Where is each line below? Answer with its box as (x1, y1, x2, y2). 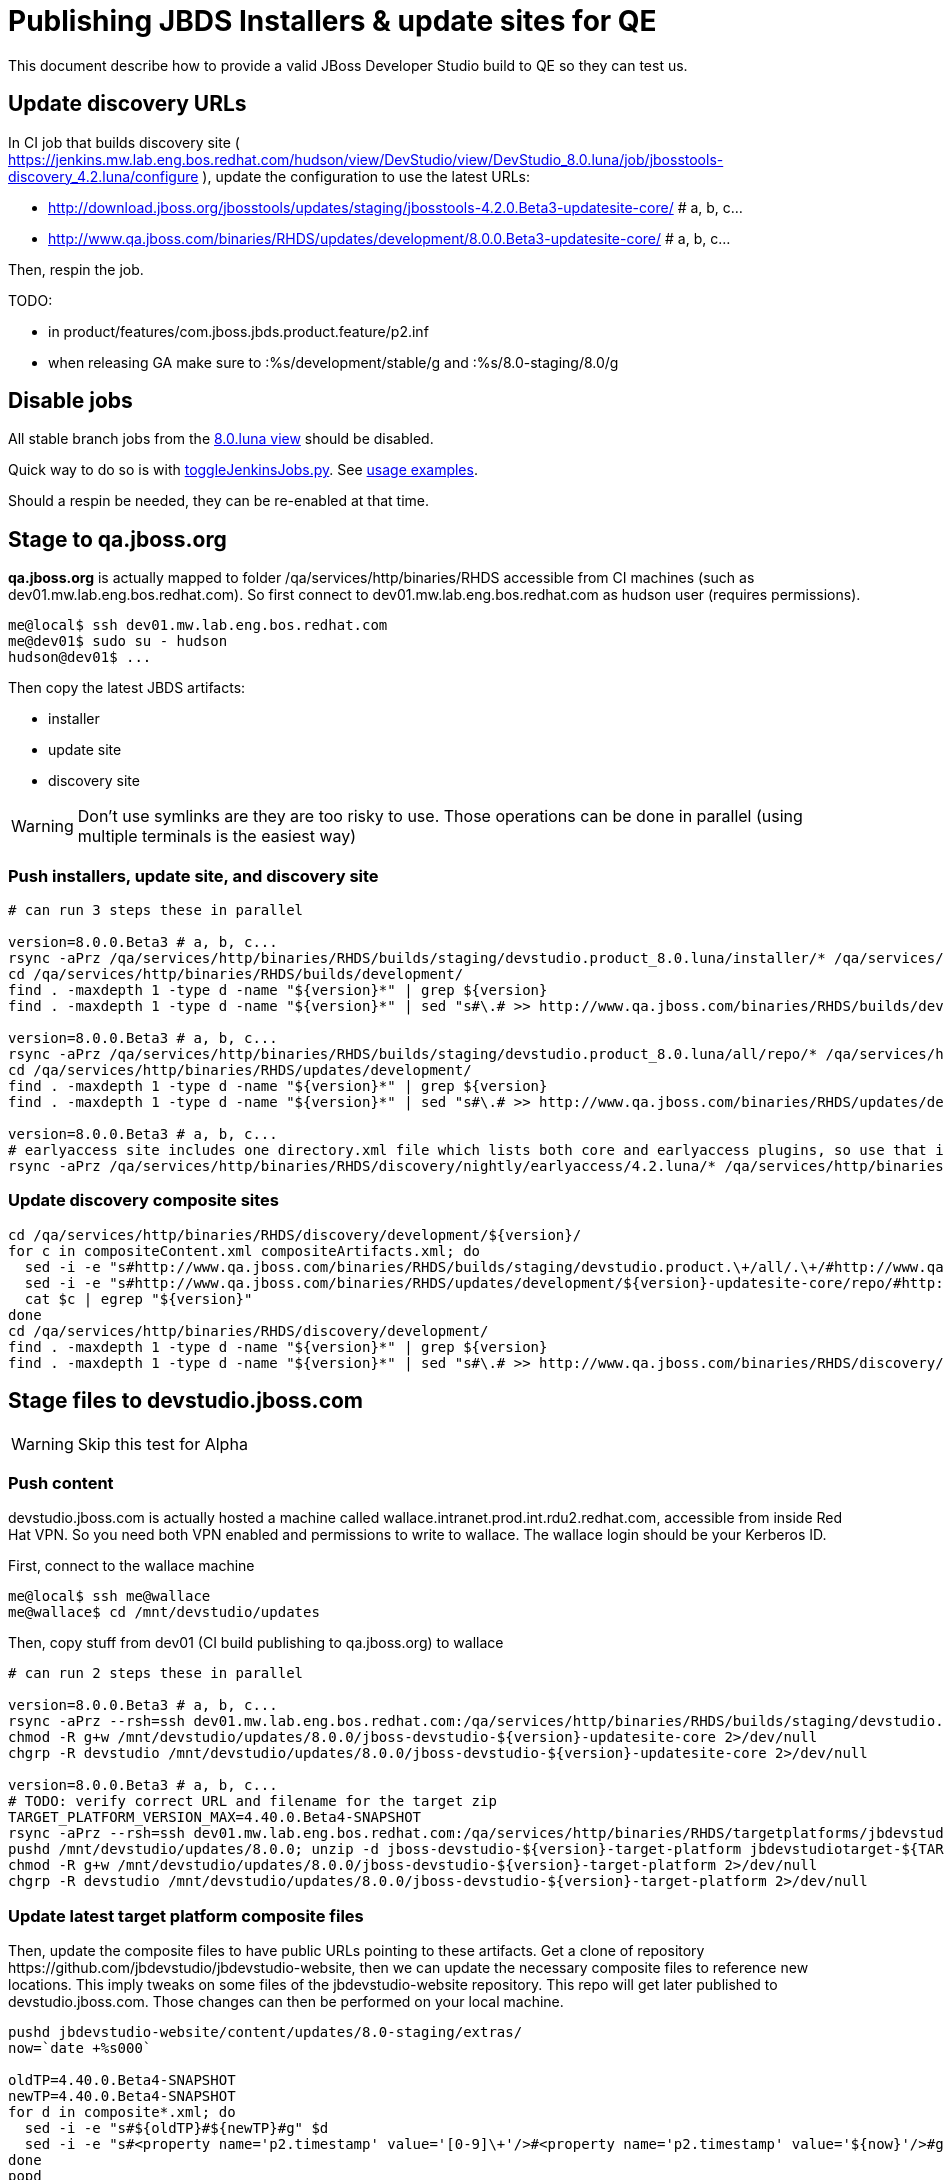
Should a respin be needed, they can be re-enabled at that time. (8, 492, 429, 510)
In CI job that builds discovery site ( (8, 133, 240, 151)
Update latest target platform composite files (8, 1905, 364, 1926)
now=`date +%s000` (8, 2040, 152, 2057)
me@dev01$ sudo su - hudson (8, 633, 228, 650)
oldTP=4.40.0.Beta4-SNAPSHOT (8, 2072, 236, 2089)
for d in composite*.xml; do (8, 2104, 236, 2121)
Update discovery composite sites (8, 1190, 280, 1211)
